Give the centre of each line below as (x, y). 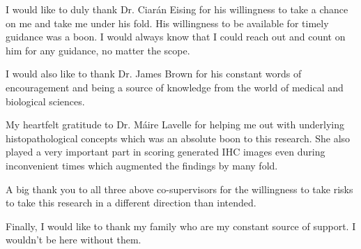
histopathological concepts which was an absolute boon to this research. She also (178, 138)
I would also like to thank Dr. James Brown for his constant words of (154, 74)
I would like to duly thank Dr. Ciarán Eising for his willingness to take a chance (177, 9)
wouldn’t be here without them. (74, 240)
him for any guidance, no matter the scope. (98, 50)
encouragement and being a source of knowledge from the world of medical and (175, 87)
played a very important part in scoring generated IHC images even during (166, 152)
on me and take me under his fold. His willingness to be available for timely (167, 23)
